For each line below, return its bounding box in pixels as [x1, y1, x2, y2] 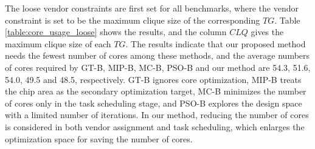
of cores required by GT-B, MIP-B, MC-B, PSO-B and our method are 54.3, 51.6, [5, 61, 311, 73]
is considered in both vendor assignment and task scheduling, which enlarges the [5, 120, 305, 133]
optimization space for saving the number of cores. [5, 132, 193, 145]
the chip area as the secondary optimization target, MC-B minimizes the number [5, 85, 306, 98]
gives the [251, 25, 284, 38]
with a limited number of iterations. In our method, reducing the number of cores [5, 108, 309, 121]
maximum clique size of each [5, 37, 111, 50]
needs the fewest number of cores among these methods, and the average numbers [5, 49, 310, 62]
